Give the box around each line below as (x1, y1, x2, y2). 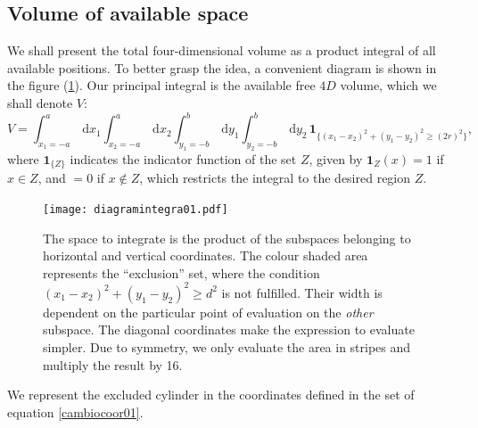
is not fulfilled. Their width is (221, 283, 383, 301)
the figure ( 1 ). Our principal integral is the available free (7, 76, 316, 95)
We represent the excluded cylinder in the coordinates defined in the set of (7, 385, 415, 404)
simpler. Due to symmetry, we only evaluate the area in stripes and (43, 338, 411, 356)
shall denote (7, 93, 73, 111)
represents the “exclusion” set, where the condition (43, 263, 320, 282)
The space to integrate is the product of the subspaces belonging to (43, 228, 411, 247)
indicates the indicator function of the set (70, 149, 297, 168)
